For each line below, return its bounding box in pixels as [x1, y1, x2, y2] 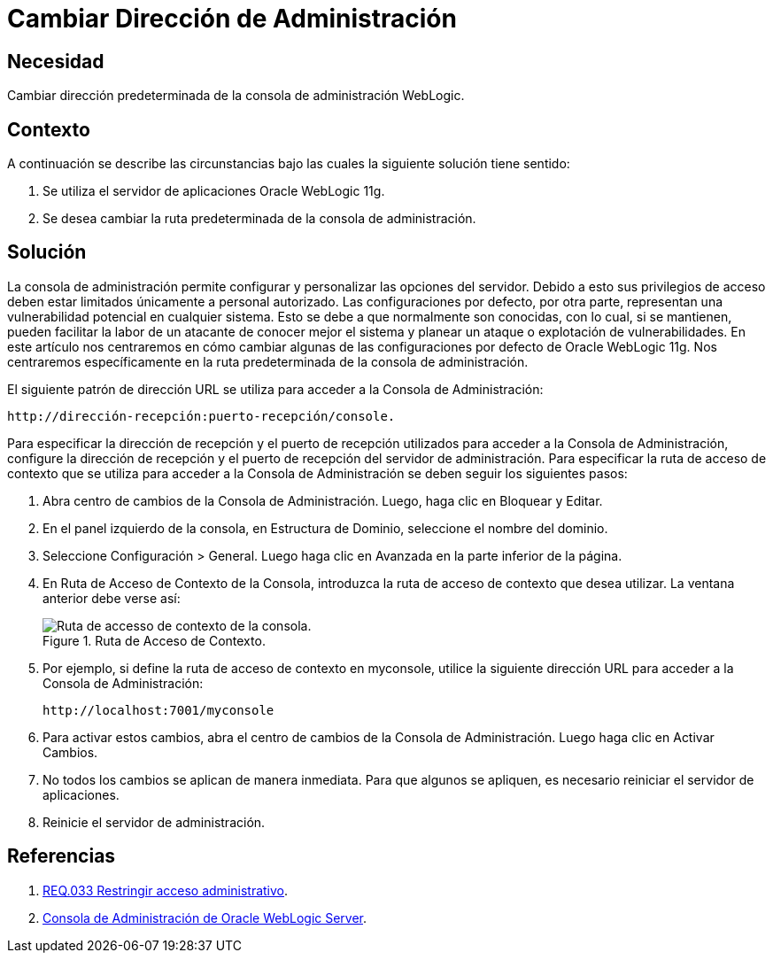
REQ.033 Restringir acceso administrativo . [43, 882, 289, 898]
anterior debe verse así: [43, 590, 181, 606]
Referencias [7, 845, 116, 868]
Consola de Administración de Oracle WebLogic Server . [43, 910, 367, 925]
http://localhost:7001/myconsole [43, 702, 274, 717]
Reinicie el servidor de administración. [43, 814, 266, 830]
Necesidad [7, 50, 104, 73]
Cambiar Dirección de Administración [7, 4, 457, 34]
